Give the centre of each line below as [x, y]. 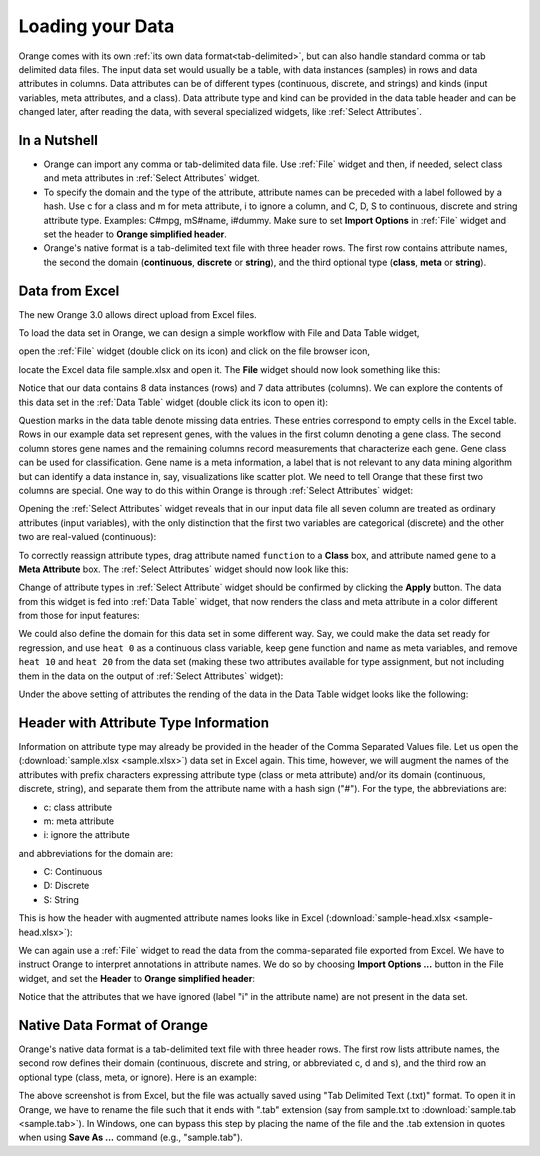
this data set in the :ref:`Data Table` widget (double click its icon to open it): [173, 402]
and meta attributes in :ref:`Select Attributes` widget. [151, 178]
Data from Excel [69, 290]
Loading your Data [96, 26]
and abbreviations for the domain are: [96, 853]
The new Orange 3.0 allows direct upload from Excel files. [137, 314]
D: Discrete [66, 886]
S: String [61, 899]
